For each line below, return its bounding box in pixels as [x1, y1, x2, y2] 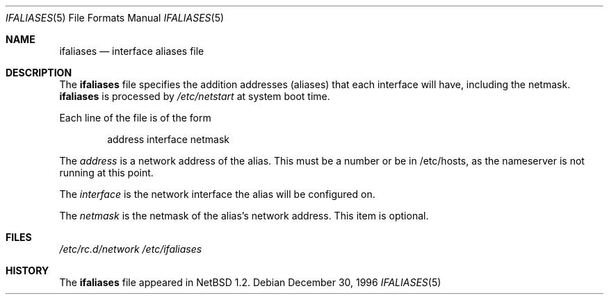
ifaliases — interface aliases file [59, 45, 204, 57]
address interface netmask [107, 133, 230, 145]
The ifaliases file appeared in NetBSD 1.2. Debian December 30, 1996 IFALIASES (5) [59, 276, 441, 288]
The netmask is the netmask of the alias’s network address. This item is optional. [59, 210, 429, 222]
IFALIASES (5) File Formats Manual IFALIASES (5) [6, 12, 225, 24]
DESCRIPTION [6, 67, 72, 78]
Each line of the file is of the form [59, 112, 211, 124]
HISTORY [6, 265, 49, 276]
